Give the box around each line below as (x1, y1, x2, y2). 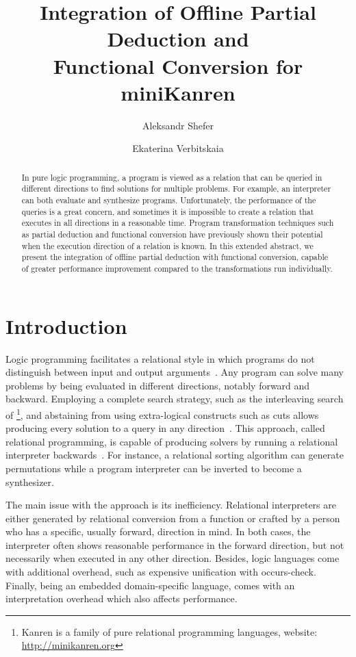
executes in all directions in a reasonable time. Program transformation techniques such (21, 217, 334, 229)
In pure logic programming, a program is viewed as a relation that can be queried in (21, 171, 322, 183)
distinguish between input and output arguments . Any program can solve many (5, 365, 344, 379)
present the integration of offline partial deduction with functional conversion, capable (21, 251, 328, 263)
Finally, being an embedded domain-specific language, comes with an (5, 578, 295, 592)
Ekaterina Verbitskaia (132, 141, 224, 155)
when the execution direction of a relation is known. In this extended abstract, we (21, 240, 314, 251)
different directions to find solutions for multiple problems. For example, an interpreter (21, 183, 331, 194)
